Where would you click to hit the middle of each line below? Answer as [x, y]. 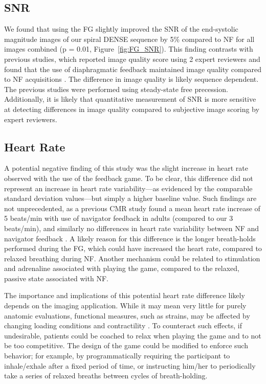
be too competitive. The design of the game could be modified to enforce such [126, 345]
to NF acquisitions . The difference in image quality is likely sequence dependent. [131, 79]
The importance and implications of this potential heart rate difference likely [125, 295]
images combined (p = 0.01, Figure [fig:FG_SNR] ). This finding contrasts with [129, 49]
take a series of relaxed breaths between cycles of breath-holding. [106, 376]
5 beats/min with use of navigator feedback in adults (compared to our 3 [119, 218]
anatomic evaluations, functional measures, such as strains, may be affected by [127, 315]
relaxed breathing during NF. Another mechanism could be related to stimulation [132, 258]
